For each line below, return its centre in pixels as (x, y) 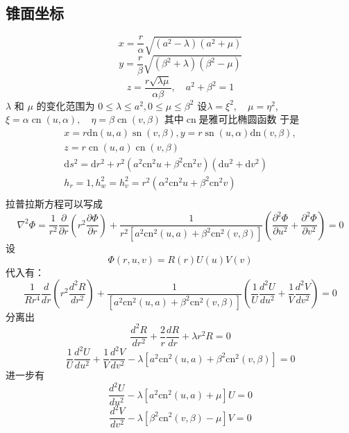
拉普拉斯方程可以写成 (54, 203)
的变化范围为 (66, 105)
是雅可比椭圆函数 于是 (249, 119)
